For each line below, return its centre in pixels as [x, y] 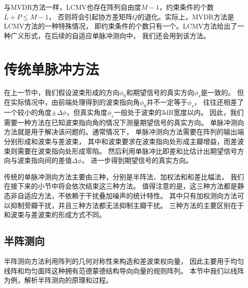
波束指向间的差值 [44, 160]
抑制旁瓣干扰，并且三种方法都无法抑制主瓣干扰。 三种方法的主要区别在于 [127, 205]
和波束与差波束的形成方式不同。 [55, 215]
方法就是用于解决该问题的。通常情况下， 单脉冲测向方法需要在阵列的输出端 [124, 132]
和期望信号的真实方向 [160, 92]
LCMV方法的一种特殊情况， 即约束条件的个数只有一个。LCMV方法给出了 [121, 26]
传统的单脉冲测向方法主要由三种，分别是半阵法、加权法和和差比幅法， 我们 [124, 176]
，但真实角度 [87, 112]
